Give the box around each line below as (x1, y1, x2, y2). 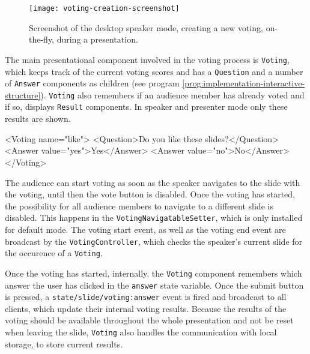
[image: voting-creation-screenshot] (29, 4, 180, 13)
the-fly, (29, 33, 55, 46)
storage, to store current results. (5, 337, 123, 350)
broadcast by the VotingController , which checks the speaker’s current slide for (5, 235, 303, 247)
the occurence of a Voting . (5, 247, 103, 259)
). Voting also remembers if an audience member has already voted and (40, 88, 305, 101)
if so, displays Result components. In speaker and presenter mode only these (5, 100, 288, 113)
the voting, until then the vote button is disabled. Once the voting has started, (5, 188, 295, 200)
